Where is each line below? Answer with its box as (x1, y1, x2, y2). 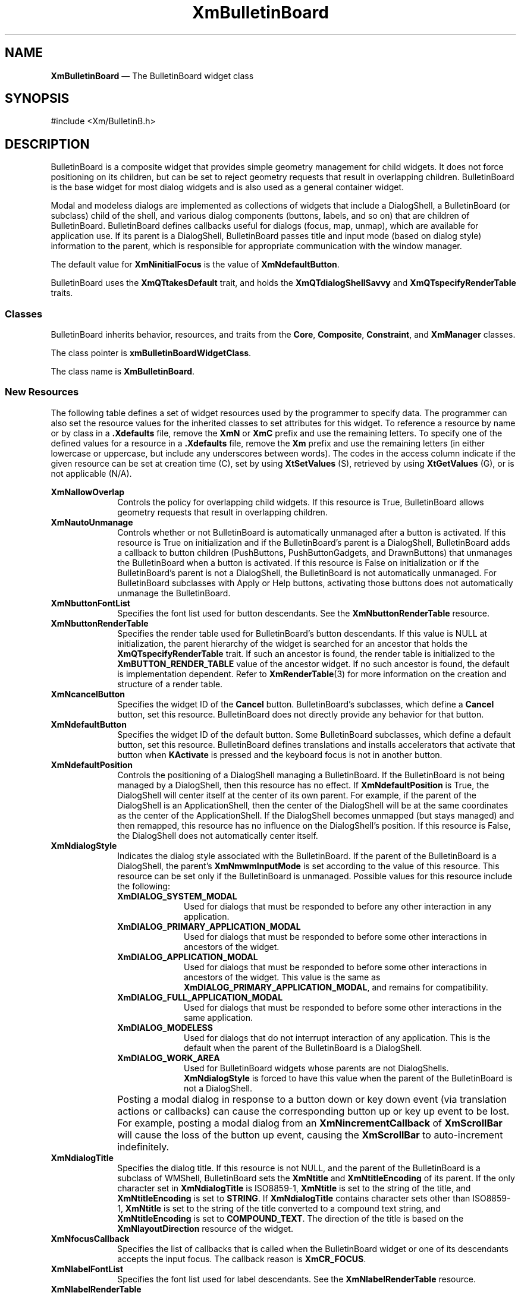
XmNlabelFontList (51, 1263, 124, 1274)
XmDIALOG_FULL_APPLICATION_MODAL (117, 992, 283, 1002)
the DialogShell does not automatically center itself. (117, 830, 318, 841)
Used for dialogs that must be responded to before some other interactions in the (184, 1002, 502, 1012)
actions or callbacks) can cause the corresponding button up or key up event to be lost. (117, 1105, 510, 1117)
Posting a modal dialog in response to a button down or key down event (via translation (117, 1093, 507, 1105)
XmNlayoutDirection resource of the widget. (117, 1223, 293, 1234)
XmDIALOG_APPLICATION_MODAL (117, 951, 258, 962)
